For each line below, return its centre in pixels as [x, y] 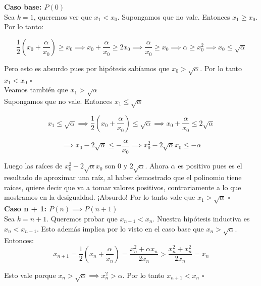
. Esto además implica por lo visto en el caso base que [120, 228]
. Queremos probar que [82, 218]
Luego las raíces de [33, 166]
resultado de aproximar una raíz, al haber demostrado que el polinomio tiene [123, 177]
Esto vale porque [30, 275]
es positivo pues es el [210, 166]
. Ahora [157, 166]
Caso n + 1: [25, 208]
